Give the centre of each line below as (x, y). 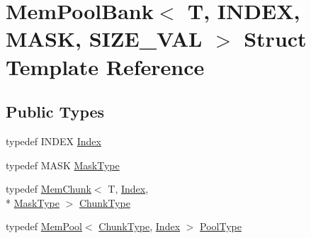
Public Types (55, 112)
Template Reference (105, 66)
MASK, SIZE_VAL (104, 39)
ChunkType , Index (140, 226)
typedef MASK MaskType (63, 165)
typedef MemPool (44, 226)
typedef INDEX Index (53, 141)
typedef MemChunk (49, 189)
